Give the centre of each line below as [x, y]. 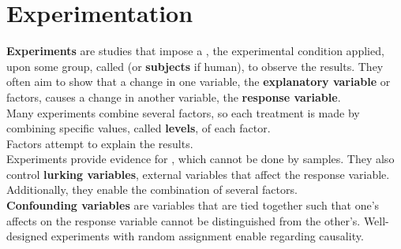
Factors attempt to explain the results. [100, 143]
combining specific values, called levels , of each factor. [139, 128]
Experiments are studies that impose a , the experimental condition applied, [195, 51]
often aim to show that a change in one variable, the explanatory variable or [199, 82]
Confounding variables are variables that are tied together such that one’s [193, 205]
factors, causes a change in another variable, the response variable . [174, 97]
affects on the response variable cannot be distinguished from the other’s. [184, 220]
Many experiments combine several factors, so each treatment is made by [183, 112]
